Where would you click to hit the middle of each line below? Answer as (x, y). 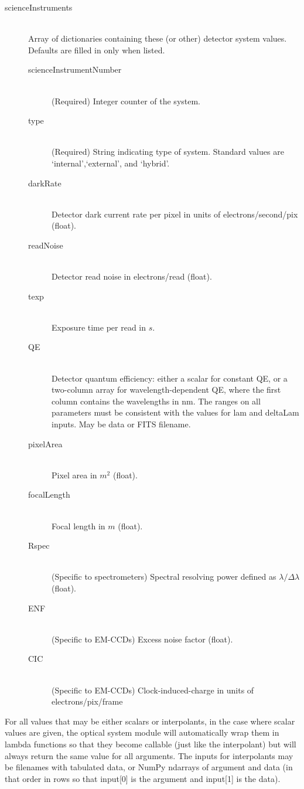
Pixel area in (74, 475)
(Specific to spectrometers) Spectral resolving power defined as (164, 577)
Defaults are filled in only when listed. (97, 50)
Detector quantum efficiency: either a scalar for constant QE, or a (170, 378)
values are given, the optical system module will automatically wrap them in (142, 732)
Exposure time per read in (99, 327)
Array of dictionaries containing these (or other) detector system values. (158, 38)
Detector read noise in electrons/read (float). (132, 276)
